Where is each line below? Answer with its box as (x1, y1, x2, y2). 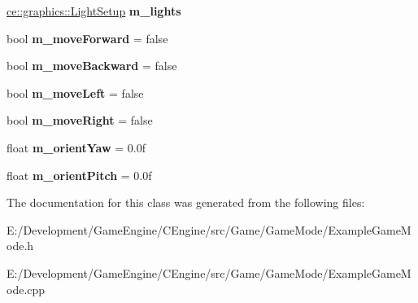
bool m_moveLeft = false (7, 84, 144, 101)
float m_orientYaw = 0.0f (7, 138, 146, 156)
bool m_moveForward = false (7, 29, 168, 46)
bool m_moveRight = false (7, 112, 153, 129)
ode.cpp (7, 280, 46, 297)
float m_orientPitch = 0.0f (7, 166, 152, 183)
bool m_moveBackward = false (7, 57, 177, 74)
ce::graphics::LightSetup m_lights (7, 2, 181, 19)
